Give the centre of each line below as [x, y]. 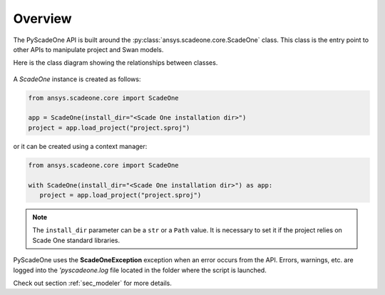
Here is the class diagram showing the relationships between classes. [115, 63]
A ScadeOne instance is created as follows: [77, 79]
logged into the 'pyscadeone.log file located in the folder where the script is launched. [140, 270]
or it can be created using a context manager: [80, 146]
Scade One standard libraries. [76, 240]
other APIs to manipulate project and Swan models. [88, 49]
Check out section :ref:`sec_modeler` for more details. [93, 283]
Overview [42, 19]
